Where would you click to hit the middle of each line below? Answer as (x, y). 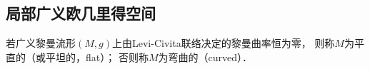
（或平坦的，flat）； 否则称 (87, 57)
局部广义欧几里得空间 (81, 13)
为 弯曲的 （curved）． (205, 57)
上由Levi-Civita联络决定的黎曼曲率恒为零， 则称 (223, 43)
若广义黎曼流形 (41, 43)
